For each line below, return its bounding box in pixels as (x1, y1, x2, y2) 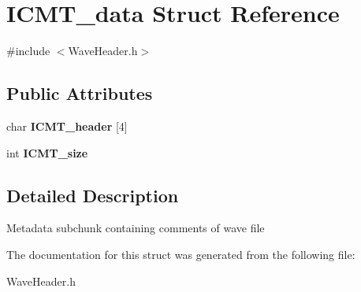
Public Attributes (6, 81, 153, 105)
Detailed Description (6, 183, 179, 207)
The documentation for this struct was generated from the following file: (6, 246, 355, 262)
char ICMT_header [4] (6, 117, 128, 134)
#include (6, 43, 50, 59)
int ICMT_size (6, 144, 88, 161)
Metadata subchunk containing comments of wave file (6, 220, 265, 236)
